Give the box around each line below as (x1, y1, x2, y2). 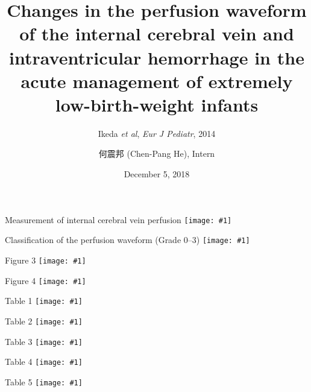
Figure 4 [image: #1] (5, 274, 86, 286)
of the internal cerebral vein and (19, 21, 294, 46)
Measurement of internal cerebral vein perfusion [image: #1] (5, 213, 232, 226)
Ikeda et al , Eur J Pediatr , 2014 (98, 127, 216, 139)
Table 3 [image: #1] (5, 335, 83, 347)
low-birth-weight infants (55, 92, 259, 116)
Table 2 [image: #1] (5, 314, 83, 327)
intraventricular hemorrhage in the (9, 45, 304, 69)
